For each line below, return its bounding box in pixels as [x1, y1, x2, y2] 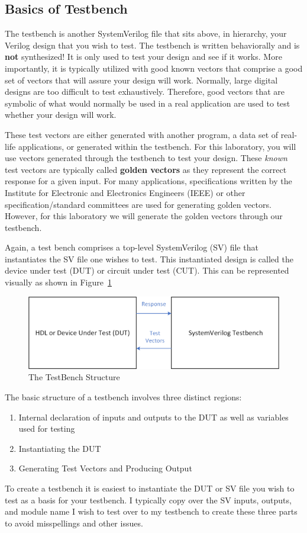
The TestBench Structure [28, 371, 120, 383]
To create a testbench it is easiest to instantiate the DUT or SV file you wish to [5, 481, 295, 494]
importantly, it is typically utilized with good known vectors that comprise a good [5, 62, 303, 74]
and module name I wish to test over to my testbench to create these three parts [5, 505, 298, 518]
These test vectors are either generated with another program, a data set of [5, 128, 279, 140]
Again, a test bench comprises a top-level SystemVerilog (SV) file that [5, 241, 258, 253]
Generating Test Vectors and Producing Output [18, 462, 192, 474]
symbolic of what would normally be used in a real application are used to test [5, 97, 290, 109]
